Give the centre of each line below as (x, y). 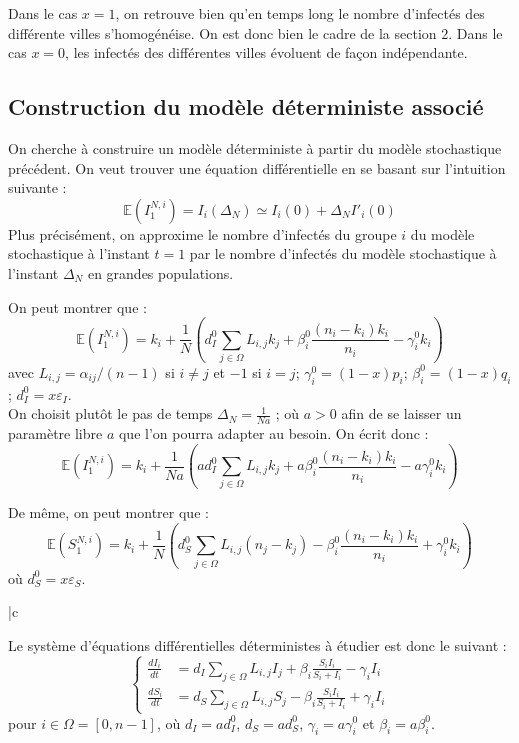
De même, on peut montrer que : (108, 512)
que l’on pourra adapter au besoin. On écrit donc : (273, 433)
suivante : (37, 187)
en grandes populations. (160, 272)
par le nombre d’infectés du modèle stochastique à (343, 253)
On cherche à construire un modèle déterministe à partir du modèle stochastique (255, 147)
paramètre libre (55, 433)
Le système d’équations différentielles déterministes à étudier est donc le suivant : (257, 644)
